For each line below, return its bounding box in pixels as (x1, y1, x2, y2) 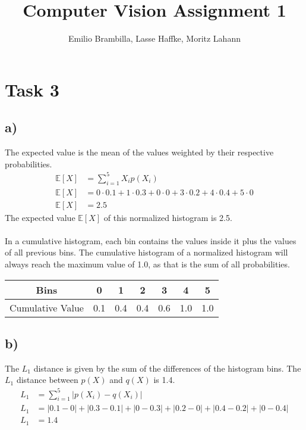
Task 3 (5, 77, 59, 101)
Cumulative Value (10, 300, 84, 314)
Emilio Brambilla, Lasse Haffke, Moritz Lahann (68, 32, 241, 45)
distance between (16, 373, 78, 386)
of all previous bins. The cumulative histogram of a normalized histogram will (5, 246, 288, 258)
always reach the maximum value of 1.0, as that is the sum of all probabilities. (5, 258, 290, 270)
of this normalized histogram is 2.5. (103, 211, 232, 223)
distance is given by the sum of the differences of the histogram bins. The (33, 362, 301, 374)
